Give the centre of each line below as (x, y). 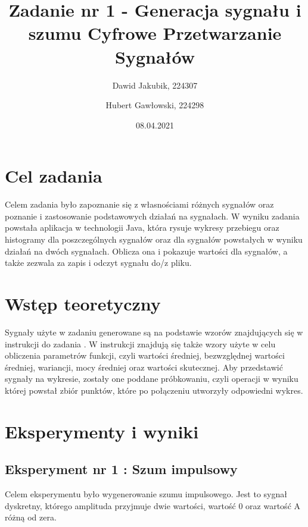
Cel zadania (54, 176)
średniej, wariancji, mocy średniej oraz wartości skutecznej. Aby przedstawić (144, 367)
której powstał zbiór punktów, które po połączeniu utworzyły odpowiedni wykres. (154, 390)
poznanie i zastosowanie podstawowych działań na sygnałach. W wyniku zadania (152, 216)
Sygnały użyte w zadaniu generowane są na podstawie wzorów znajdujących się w (154, 332)
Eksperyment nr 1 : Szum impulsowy (121, 469)
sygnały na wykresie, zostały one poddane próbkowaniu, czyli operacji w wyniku (152, 379)
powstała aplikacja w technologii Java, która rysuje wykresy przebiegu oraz (142, 228)
